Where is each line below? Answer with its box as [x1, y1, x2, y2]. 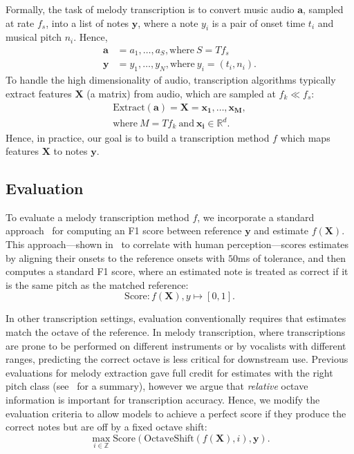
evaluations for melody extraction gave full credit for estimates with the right [6, 365, 333, 379]
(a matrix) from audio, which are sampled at [86, 86, 276, 100]
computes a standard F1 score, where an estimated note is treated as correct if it [6, 264, 348, 278]
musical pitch [6, 30, 62, 44]
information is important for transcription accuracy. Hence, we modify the [6, 392, 320, 407]
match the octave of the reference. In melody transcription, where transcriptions [6, 325, 346, 339]
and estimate [254, 223, 308, 238]
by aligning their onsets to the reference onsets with [6, 250, 225, 265]
